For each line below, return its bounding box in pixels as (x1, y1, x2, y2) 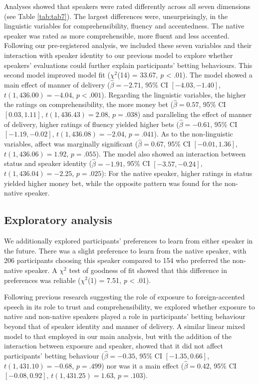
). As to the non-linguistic (154, 128, 233, 139)
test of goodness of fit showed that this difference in (69, 264, 228, 275)
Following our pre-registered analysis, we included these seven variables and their (4, 40, 252, 50)
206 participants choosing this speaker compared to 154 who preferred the (4, 255, 230, 265)
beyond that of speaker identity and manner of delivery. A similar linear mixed (4, 320, 245, 331)
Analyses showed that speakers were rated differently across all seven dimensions (4, 1, 251, 11)
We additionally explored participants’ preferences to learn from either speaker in (4, 235, 253, 246)
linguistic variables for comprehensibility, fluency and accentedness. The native (4, 20, 245, 31)
